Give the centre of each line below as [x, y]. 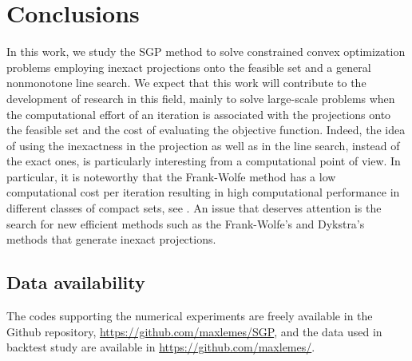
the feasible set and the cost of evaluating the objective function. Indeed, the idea [206, 130]
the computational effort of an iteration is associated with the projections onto [199, 114]
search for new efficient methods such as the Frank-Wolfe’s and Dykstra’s [186, 223]
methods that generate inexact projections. [111, 239]
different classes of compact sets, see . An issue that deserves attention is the [194, 208]
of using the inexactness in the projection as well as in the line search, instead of [203, 145]
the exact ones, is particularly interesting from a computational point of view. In [204, 161]
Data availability [76, 282]
